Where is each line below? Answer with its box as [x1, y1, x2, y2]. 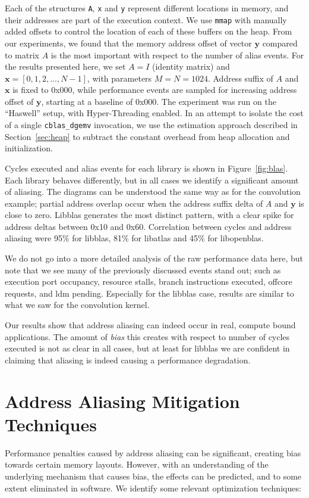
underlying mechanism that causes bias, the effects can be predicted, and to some [5, 469, 302, 482]
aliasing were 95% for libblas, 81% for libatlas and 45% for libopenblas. [5, 232, 264, 244]
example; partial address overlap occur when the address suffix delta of [5, 197, 263, 209]
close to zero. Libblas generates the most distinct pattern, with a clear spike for [5, 208, 294, 221]
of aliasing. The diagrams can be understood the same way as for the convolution [5, 185, 301, 198]
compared [262, 36, 298, 49]
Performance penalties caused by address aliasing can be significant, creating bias [5, 446, 301, 459]
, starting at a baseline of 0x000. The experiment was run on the [41, 95, 276, 107]
